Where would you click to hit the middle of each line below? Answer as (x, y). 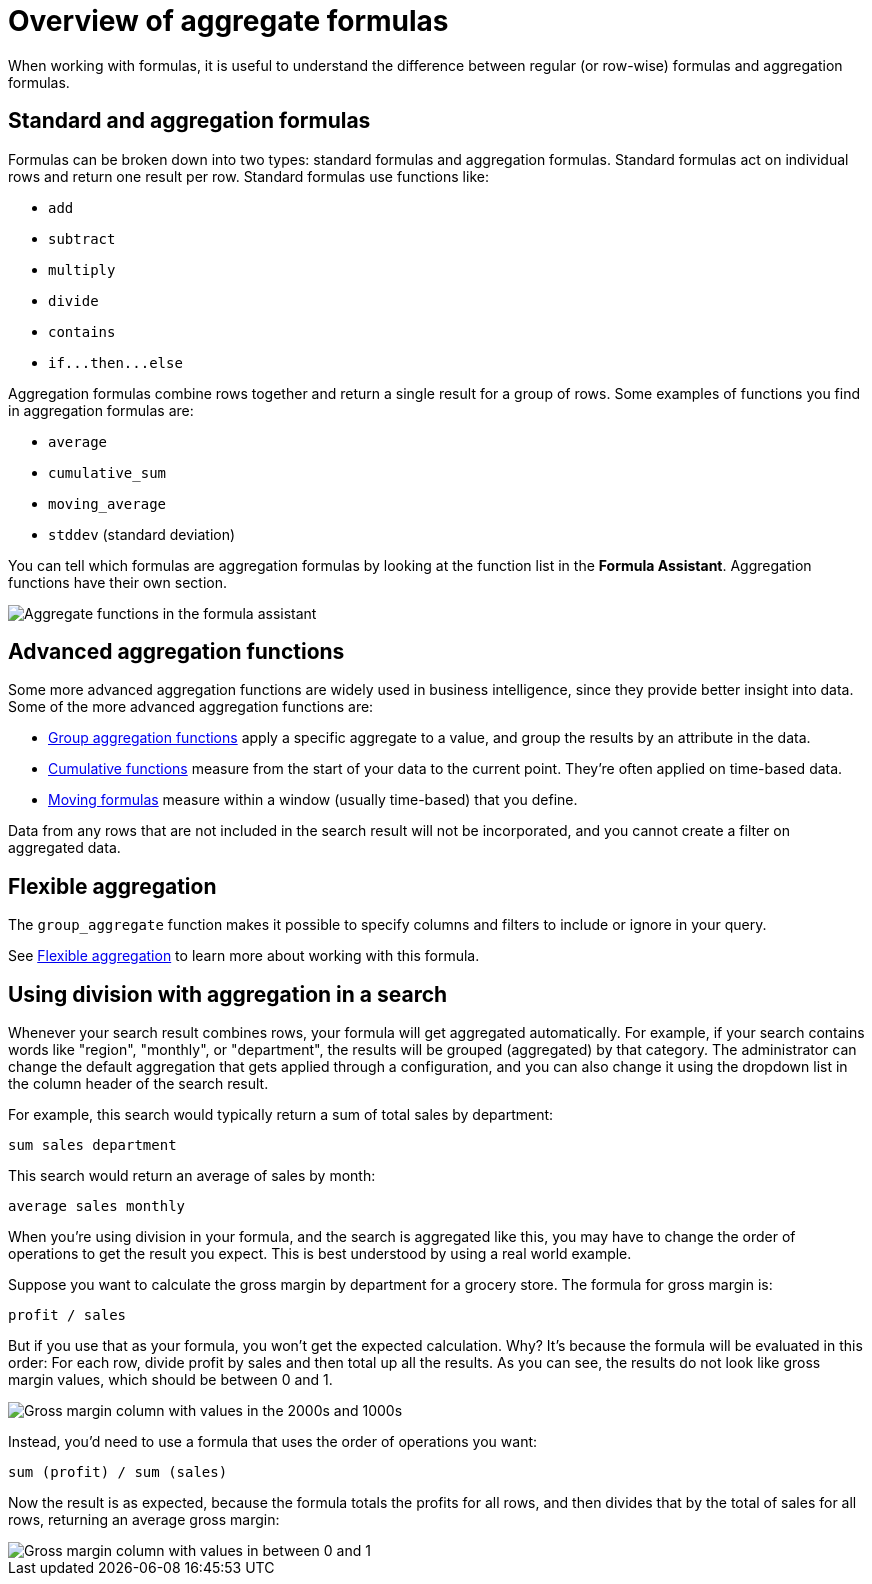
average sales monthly (97, 1206)
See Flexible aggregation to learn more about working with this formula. (244, 956)
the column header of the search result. (138, 1084)
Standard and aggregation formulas (189, 121)
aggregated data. (64, 848)
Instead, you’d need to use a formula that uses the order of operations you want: (273, 1442)
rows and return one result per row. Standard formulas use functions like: (248, 176)
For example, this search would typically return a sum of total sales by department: (281, 1115)
